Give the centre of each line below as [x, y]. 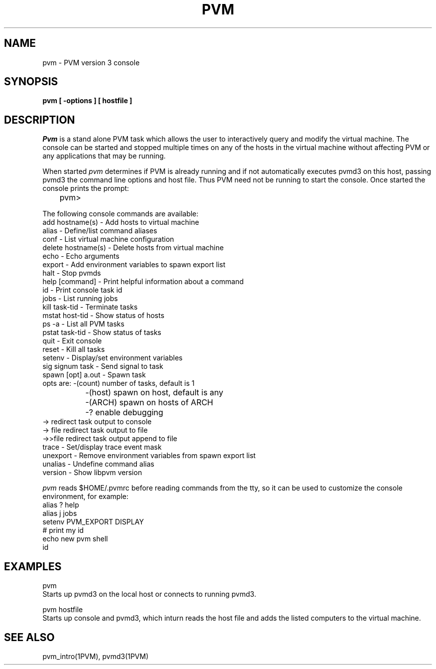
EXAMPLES [33, 566]
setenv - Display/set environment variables [112, 358]
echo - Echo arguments [81, 256]
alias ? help [61, 505]
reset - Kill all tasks [74, 349]
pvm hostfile [63, 610]
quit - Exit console [72, 341]
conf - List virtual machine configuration [108, 239]
